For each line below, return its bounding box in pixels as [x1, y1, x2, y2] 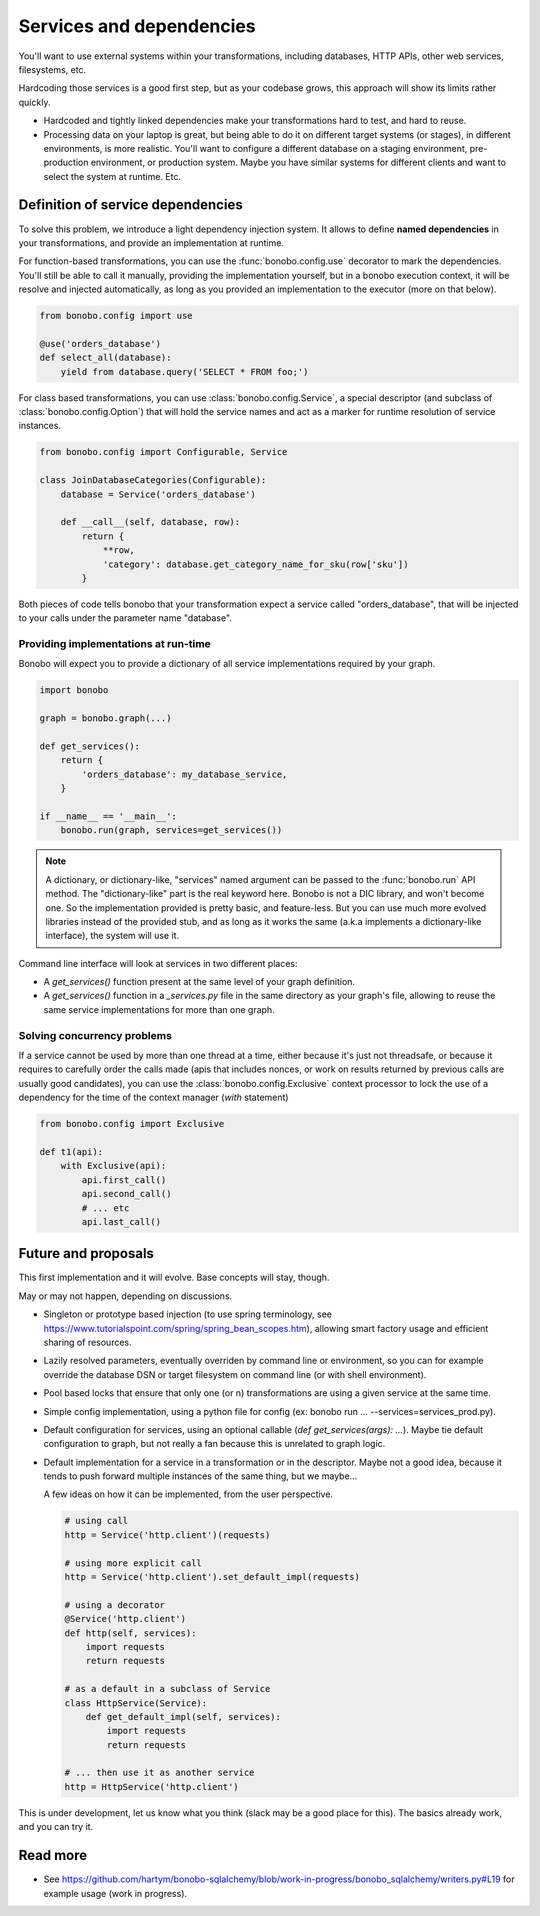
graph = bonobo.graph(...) [39, 713, 172, 724]
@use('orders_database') [39, 338, 162, 349]
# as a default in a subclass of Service [64, 1683, 271, 1695]
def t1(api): [39, 1146, 104, 1157]
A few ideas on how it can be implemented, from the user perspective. [43, 1488, 334, 1500]
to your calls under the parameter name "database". [18, 612, 232, 624]
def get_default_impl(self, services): [85, 1711, 282, 1722]
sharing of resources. [43, 1336, 132, 1348]
